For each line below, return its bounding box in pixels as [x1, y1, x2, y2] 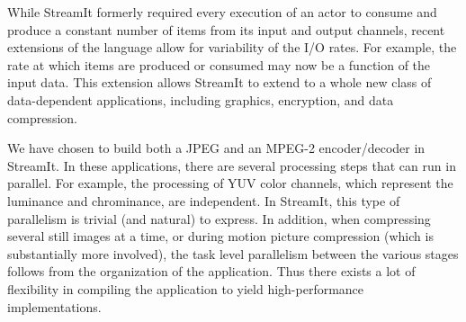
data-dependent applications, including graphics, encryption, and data [7, 90, 394, 109]
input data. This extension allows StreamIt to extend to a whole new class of [7, 73, 432, 92]
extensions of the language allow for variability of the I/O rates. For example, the [7, 38, 457, 57]
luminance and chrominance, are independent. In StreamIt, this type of [7, 191, 400, 210]
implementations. [7, 297, 102, 316]
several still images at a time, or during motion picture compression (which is [7, 227, 434, 246]
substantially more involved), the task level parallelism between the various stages [7, 244, 459, 263]
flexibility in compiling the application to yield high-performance [7, 279, 364, 298]
